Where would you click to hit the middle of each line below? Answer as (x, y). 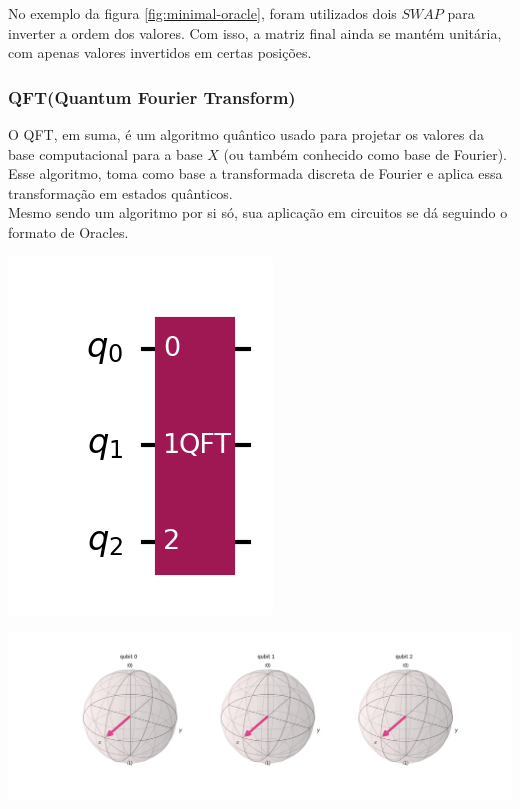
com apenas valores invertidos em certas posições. (160, 52)
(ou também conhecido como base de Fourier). (365, 153)
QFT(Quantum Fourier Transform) (152, 96)
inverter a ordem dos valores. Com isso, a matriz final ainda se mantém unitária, (255, 32)
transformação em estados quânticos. (120, 192)
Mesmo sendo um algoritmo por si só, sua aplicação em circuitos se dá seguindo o (258, 212)
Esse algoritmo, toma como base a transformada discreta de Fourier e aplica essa (255, 173)
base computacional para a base (105, 153)
